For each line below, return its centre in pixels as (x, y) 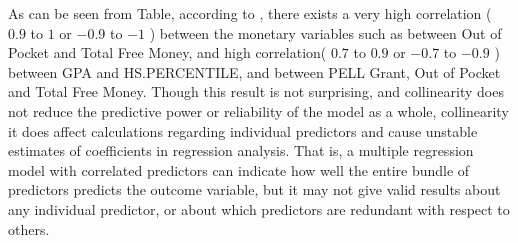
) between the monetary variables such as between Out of (325, 32)
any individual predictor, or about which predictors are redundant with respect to (259, 208)
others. (29, 228)
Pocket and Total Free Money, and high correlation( (167, 52)
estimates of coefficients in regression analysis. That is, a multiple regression (241, 150)
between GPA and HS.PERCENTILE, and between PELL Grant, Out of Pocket (254, 71)
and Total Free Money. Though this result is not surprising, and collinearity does (256, 91)
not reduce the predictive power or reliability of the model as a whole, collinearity (258, 110)
